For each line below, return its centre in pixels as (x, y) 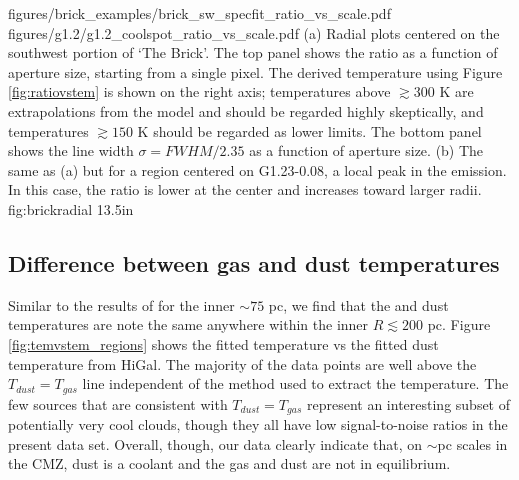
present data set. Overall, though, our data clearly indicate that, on (215, 443)
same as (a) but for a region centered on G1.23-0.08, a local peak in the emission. (257, 169)
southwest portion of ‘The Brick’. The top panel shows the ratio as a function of (253, 52)
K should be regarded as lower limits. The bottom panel (309, 130)
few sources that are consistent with (118, 403)
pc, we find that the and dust (358, 304)
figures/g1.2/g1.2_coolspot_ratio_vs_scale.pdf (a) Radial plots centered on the (254, 32)
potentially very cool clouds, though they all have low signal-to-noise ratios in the (258, 424)
